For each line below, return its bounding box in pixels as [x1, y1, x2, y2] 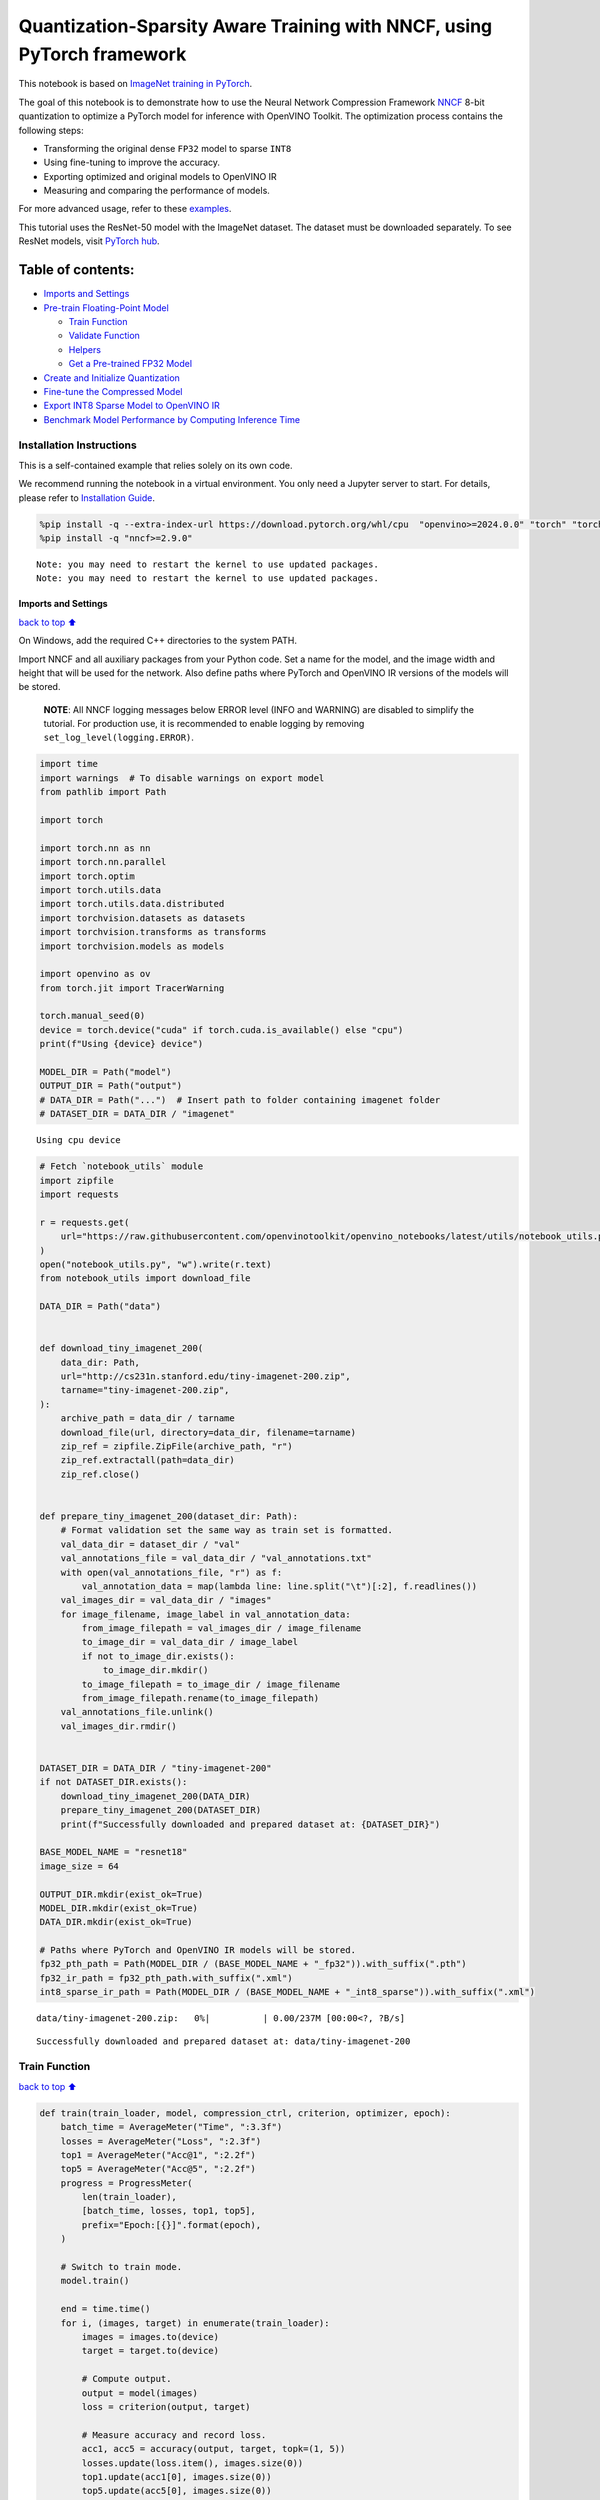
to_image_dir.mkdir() [102, 1665, 209, 1676]
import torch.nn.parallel [39, 856, 167, 868]
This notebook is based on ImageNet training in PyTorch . [18, 78, 253, 90]
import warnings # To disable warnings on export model [39, 772, 325, 784]
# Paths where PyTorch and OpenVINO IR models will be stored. [39, 1945, 357, 1956]
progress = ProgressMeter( [60, 2177, 194, 2189]
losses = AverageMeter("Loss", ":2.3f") [60, 2135, 262, 2147]
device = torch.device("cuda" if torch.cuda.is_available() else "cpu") [39, 1024, 404, 1035]
